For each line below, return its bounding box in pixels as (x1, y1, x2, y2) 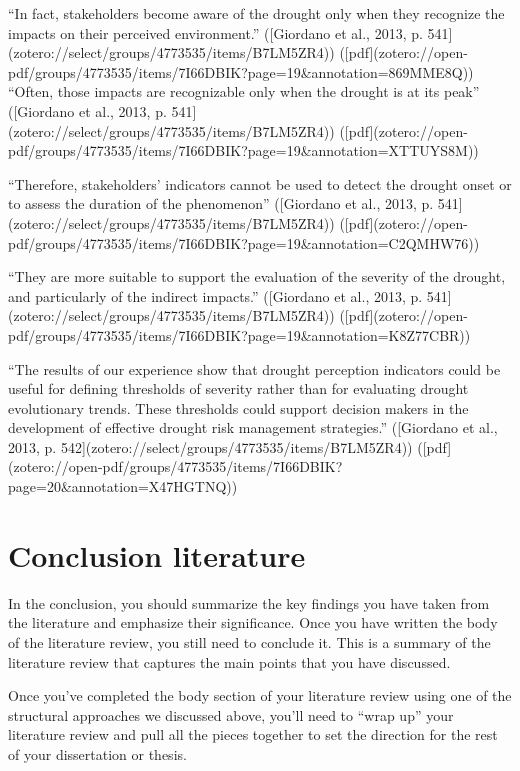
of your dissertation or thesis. (8, 743, 187, 764)
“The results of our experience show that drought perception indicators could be (8, 358, 501, 379)
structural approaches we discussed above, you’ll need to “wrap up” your (8, 704, 454, 725)
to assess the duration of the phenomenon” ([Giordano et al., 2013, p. (8, 193, 434, 214)
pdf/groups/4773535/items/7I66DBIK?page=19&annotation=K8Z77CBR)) (8, 324, 471, 345)
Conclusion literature (8, 534, 306, 575)
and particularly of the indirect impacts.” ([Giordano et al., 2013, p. (8, 285, 423, 306)
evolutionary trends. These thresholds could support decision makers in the (8, 397, 469, 418)
